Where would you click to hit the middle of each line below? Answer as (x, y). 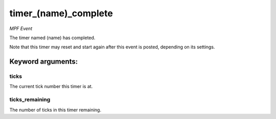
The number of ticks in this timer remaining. (55, 110)
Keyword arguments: (44, 62)
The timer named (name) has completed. (52, 38)
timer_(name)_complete (61, 13)
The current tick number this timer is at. (51, 86)
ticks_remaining (30, 100)
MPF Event (21, 28)
